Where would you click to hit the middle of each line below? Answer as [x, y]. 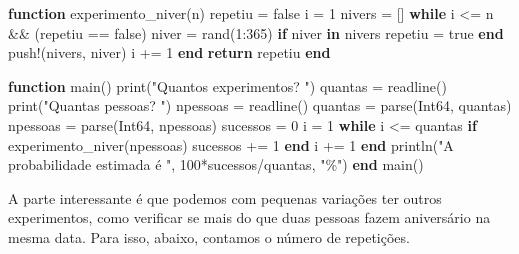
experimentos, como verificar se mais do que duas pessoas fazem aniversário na [249, 217]
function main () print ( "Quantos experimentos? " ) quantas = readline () [227, 85]
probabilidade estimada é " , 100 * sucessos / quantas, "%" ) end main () [216, 164]
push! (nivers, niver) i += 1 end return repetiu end [169, 52]
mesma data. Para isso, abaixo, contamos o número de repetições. [209, 236]
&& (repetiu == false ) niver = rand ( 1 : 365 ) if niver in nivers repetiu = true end [256, 32]
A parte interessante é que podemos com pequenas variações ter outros [225, 197]
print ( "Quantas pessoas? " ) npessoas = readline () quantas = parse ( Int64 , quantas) [260, 105]
